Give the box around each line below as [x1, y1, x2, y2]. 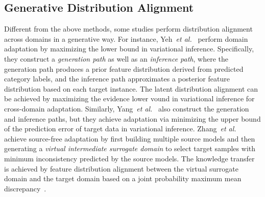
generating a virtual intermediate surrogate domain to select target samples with [4, 143, 255, 154]
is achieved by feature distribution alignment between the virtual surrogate [4, 163, 238, 174]
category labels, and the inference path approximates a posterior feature [4, 73, 230, 84]
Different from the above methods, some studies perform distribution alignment [4, 23, 253, 34]
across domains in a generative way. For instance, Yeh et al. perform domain [4, 33, 248, 44]
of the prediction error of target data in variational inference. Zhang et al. [4, 123, 236, 134]
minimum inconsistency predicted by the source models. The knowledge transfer [4, 153, 255, 163]
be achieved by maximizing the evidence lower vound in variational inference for [4, 93, 255, 104]
